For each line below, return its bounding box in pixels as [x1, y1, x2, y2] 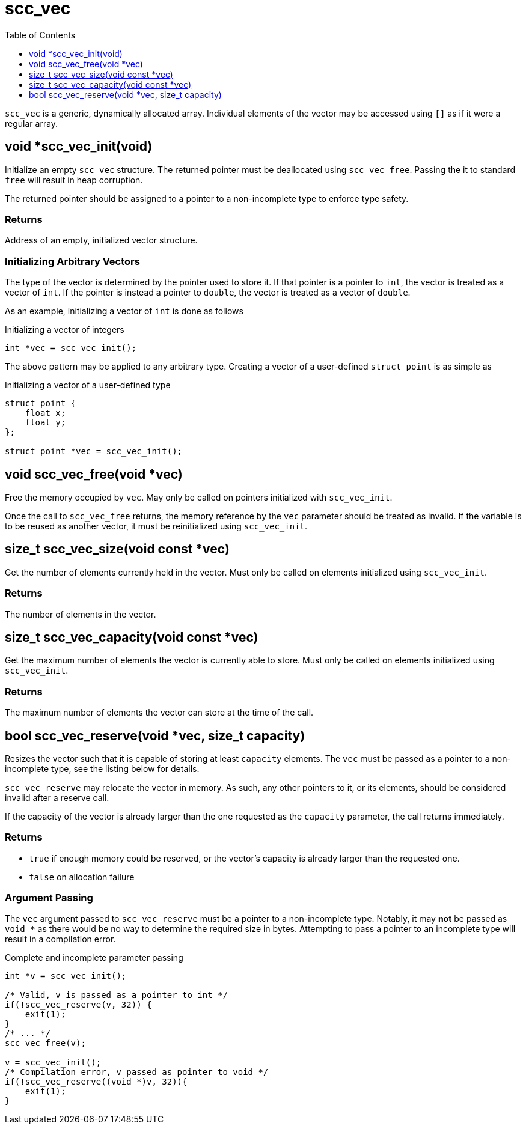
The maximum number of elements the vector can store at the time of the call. [5, 707, 314, 718]
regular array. [5, 118, 58, 129]
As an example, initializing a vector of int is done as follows [5, 306, 243, 317]
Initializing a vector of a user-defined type [5, 380, 171, 391]
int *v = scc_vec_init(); [5, 971, 127, 981]
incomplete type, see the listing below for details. [5, 763, 200, 774]
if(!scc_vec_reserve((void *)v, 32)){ [5, 1077, 188, 1087]
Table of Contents [5, 29, 76, 40]
